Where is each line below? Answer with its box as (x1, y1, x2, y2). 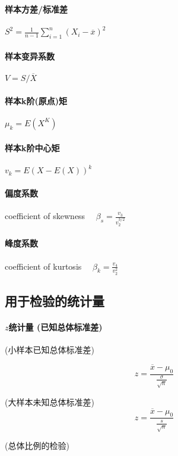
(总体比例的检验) (5, 439, 69, 452)
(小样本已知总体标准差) (5, 343, 94, 356)
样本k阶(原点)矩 (5, 94, 68, 107)
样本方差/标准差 (5, 2, 68, 15)
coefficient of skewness (5, 210, 85, 221)
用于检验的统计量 (5, 291, 104, 310)
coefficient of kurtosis (5, 260, 82, 272)
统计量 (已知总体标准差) (8, 320, 103, 333)
